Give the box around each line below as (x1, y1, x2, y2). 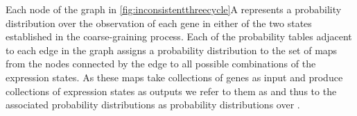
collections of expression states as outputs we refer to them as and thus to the (6, 83, 337, 98)
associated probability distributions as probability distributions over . (6, 97, 300, 112)
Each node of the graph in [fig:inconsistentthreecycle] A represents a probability (6, 2, 342, 16)
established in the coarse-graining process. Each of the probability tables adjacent (6, 29, 352, 44)
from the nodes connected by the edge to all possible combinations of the (6, 56, 316, 71)
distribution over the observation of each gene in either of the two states (6, 15, 312, 30)
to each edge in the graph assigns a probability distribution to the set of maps (6, 42, 338, 57)
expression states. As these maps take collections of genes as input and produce (6, 69, 343, 84)
